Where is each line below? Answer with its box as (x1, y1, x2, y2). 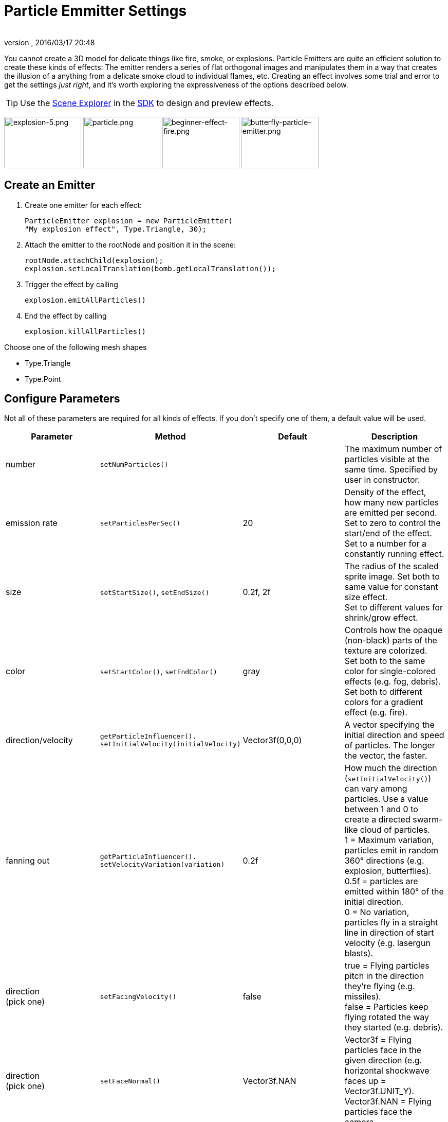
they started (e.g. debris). (344, 1022, 443, 1033)
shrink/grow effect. (344, 612, 418, 623)
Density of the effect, (344, 487, 426, 498)
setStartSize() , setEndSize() (100, 587, 210, 598)
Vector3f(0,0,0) (242, 735, 302, 746)
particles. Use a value (344, 794, 428, 804)
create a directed (344, 814, 410, 825)
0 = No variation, (344, 907, 409, 918)
